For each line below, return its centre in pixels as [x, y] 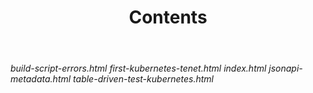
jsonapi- [285, 68]
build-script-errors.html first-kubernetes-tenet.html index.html [138, 68]
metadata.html [41, 79]
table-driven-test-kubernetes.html [143, 79]
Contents [168, 17]
